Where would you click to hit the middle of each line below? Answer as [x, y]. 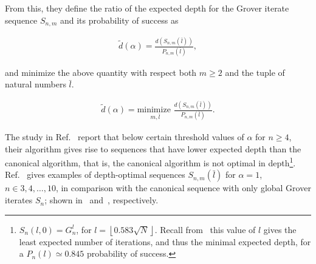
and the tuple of [255, 72]
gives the [280, 229]
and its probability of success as [119, 20]
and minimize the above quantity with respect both [101, 72]
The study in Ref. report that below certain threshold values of [125, 137]
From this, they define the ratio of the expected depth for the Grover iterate [147, 8]
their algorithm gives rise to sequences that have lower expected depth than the [153, 148]
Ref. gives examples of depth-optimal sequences [95, 174]
